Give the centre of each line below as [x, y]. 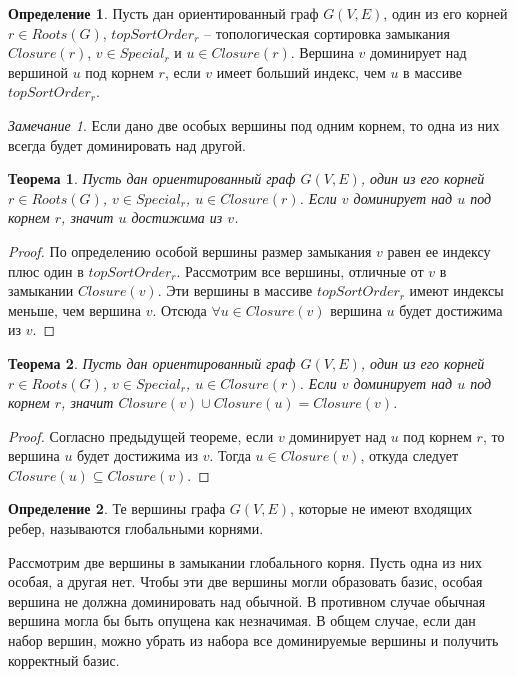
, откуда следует [409, 455]
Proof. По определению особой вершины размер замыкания [190, 250]
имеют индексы [456, 290]
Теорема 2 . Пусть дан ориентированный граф [152, 362]
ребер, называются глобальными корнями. [136, 528]
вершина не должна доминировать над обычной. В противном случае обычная [247, 600]
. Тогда [230, 455]
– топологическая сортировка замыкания [327, 32]
